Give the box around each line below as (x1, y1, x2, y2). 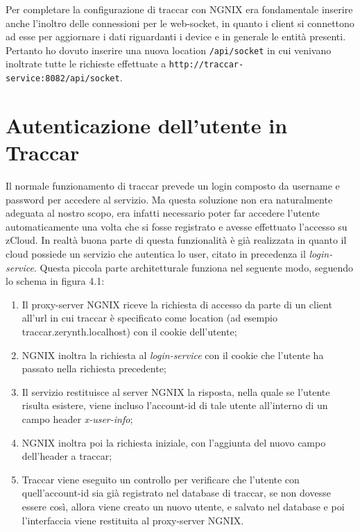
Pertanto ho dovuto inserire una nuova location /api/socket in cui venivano (6, 42, 332, 57)
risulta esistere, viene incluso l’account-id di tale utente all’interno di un (22, 398, 328, 413)
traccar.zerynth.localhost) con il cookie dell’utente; (22, 324, 237, 338)
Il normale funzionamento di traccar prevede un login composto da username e (6, 178, 340, 193)
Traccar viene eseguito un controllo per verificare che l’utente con (22, 472, 300, 486)
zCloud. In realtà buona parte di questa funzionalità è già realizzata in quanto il (6, 233, 347, 247)
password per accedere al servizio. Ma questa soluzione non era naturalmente (6, 192, 333, 206)
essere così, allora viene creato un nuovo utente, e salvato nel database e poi (22, 499, 345, 513)
